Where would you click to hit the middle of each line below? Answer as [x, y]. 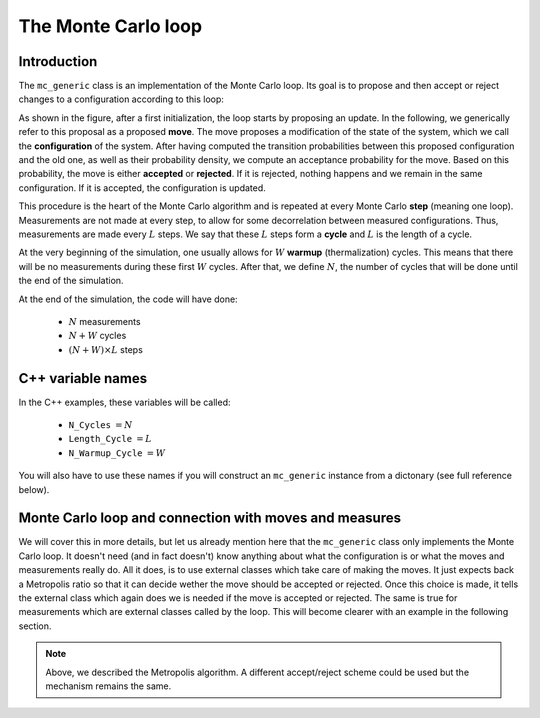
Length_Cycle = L [110, 439]
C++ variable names [83, 378]
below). [34, 489]
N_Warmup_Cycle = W [117, 453]
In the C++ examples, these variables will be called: [124, 402]
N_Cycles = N [100, 425]
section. [35, 626]
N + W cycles [97, 336]
